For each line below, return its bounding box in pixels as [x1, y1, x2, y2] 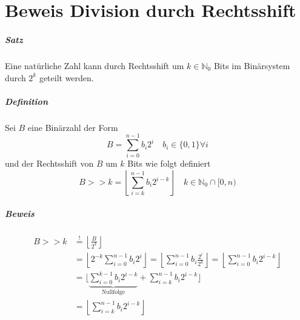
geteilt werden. [39, 71, 94, 84]
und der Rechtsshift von [5, 157, 94, 170]
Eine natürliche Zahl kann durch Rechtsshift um [5, 59, 184, 72]
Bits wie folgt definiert [127, 157, 211, 170]
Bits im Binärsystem [213, 59, 290, 72]
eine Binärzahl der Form [27, 121, 118, 133]
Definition [5, 95, 48, 107]
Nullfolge [101, 289, 125, 296]
